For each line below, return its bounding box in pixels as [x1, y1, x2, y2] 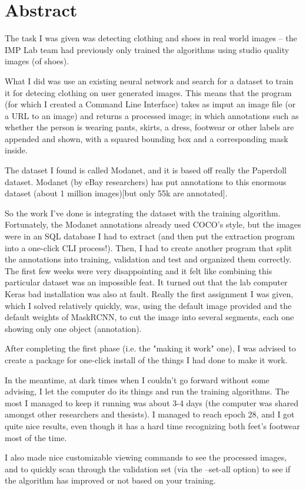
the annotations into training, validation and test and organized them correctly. [5, 253, 292, 265]
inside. [5, 144, 28, 156]
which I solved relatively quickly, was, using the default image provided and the [5, 299, 292, 311]
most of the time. [5, 431, 67, 443]
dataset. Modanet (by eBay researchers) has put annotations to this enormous [5, 175, 287, 188]
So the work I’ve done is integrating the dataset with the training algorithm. [5, 206, 281, 219]
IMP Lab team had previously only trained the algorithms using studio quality [5, 43, 290, 55]
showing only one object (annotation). [5, 322, 142, 334]
